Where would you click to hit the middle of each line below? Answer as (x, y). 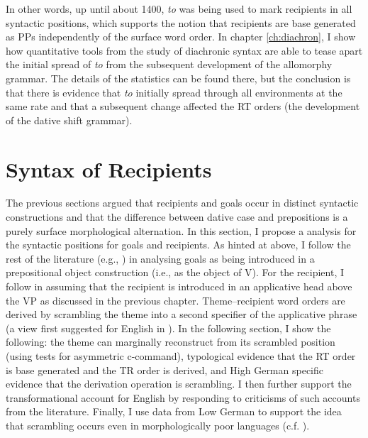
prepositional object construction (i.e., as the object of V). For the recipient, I (175, 272)
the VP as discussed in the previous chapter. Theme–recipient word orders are (175, 300)
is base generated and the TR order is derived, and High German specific (165, 369)
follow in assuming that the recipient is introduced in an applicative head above (179, 286)
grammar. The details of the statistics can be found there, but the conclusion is (178, 78)
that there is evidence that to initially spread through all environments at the (174, 92)
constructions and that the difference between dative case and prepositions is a (177, 217)
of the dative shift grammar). (69, 120)
